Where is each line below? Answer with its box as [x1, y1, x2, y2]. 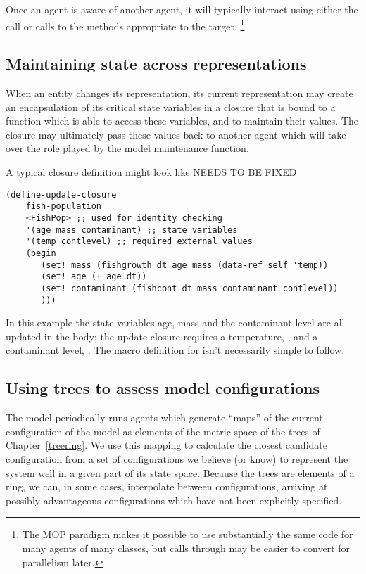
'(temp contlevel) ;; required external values [25, 236, 253, 247]
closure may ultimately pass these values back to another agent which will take [6, 127, 346, 141]
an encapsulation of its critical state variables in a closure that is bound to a [6, 99, 336, 114]
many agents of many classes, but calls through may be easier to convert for [22, 540, 351, 555]
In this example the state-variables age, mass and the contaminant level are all [6, 315, 345, 330]
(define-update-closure [6, 189, 117, 200]
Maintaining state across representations [6, 53, 307, 75]
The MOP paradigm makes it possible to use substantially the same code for [22, 527, 353, 542]
